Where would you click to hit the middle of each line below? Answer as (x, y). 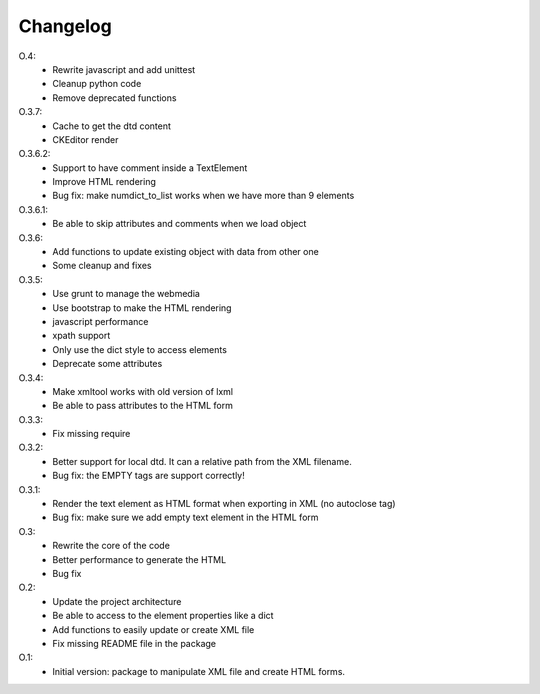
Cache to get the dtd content (112, 126)
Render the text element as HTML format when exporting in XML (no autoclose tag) (224, 504)
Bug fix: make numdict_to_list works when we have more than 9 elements (203, 196)
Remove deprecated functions (114, 97)
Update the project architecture (117, 601)
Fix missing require (91, 434)
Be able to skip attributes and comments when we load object (179, 224)
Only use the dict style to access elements (139, 349)
